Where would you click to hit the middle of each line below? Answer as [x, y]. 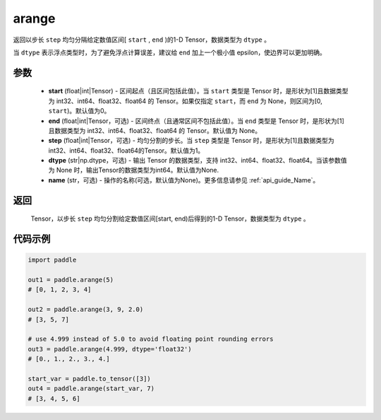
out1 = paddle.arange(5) [71, 280]
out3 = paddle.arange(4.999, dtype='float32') [110, 349]
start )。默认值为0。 [79, 111]
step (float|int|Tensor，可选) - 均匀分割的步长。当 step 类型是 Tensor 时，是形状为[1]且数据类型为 [191, 141]
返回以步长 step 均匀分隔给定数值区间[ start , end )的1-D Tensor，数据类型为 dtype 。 [142, 40]
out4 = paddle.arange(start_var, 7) [91, 389]
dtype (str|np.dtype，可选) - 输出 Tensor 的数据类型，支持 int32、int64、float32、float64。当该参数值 [198, 161]
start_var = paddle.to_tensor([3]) [89, 379]
